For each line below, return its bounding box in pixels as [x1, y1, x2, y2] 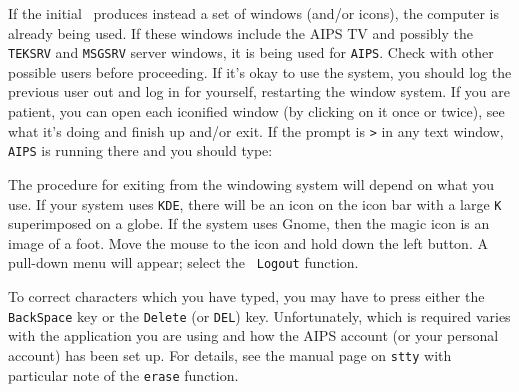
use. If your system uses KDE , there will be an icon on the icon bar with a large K [8, 193, 502, 214]
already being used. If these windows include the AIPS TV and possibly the [8, 22, 473, 43]
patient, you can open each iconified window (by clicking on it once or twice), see [8, 101, 505, 122]
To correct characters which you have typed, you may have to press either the [8, 286, 485, 307]
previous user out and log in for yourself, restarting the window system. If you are [8, 81, 511, 102]
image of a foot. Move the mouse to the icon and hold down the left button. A [8, 232, 488, 253]
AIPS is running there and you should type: [8, 140, 273, 161]
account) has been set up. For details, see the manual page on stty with [8, 344, 452, 365]
